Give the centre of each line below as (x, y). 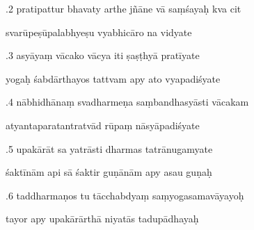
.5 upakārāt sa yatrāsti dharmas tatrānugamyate (109, 148)
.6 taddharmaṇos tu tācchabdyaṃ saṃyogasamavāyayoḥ (125, 195)
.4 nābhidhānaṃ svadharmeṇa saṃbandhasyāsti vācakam (127, 102)
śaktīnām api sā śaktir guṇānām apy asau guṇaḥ (109, 172)
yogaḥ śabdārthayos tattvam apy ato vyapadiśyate (113, 78)
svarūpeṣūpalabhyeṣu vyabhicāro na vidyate (99, 32)
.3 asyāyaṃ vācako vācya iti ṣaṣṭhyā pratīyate (103, 55)
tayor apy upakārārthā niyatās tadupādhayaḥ (102, 219)
